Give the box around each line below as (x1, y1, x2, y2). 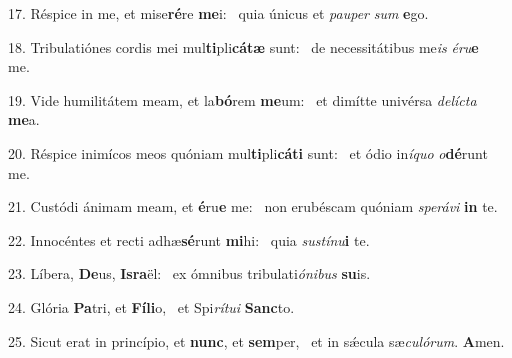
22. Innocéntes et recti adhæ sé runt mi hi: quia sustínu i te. (8, 229, 370, 250)
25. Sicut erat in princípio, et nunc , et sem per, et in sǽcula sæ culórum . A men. (8, 330, 505, 351)
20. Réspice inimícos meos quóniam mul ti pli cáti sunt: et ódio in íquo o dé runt (8, 142, 488, 163)
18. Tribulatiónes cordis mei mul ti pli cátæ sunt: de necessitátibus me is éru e (8, 36, 479, 57)
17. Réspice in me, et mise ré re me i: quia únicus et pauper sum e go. (8, 3, 429, 23)
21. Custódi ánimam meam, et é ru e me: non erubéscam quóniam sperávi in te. (8, 196, 498, 217)
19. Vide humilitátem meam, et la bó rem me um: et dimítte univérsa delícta (8, 89, 477, 110)
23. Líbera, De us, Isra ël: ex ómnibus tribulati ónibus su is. (8, 263, 371, 284)
